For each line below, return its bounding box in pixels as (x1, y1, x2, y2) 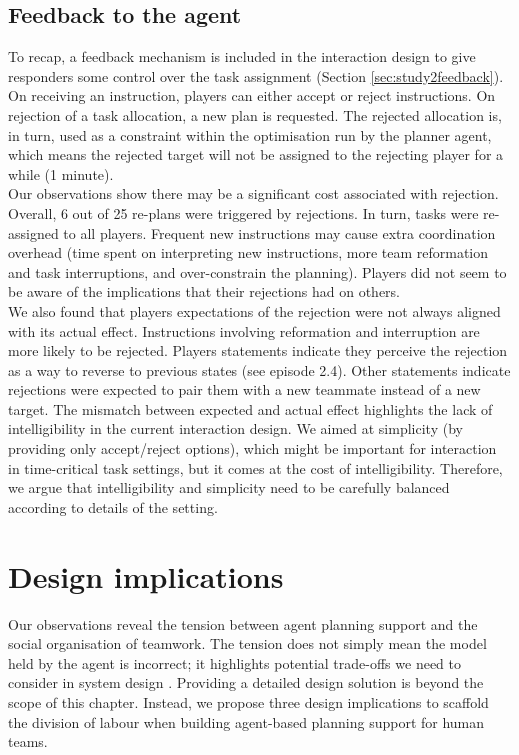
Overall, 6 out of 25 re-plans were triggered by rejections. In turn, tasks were (8, 202, 479, 223)
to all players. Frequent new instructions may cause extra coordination (63, 222, 496, 243)
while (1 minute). (8, 163, 114, 184)
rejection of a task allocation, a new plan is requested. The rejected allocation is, (8, 104, 502, 125)
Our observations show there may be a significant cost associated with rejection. (8, 183, 499, 204)
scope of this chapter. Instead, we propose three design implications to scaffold (8, 691, 489, 712)
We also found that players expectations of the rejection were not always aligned (8, 300, 501, 321)
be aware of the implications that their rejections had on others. (8, 281, 400, 302)
